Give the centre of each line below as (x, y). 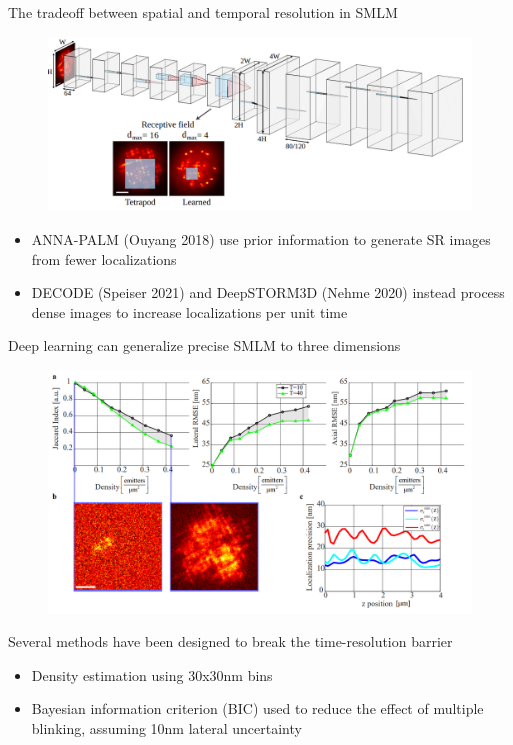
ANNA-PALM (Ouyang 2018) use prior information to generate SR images (261, 238)
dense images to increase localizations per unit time (189, 311)
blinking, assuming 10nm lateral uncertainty (166, 727)
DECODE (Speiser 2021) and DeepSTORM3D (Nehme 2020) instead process (268, 292)
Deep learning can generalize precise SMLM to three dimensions (204, 345)
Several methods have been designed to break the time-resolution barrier (230, 640)
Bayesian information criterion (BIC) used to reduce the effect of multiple (257, 708)
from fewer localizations (104, 258)
